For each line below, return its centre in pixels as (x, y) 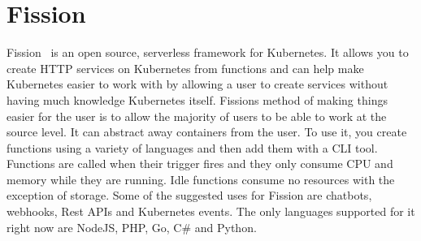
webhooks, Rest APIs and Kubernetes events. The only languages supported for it (211, 211)
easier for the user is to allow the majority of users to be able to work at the (197, 116)
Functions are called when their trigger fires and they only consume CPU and (200, 164)
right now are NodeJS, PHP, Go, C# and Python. (132, 227)
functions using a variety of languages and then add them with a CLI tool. (192, 147)
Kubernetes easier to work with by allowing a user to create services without (197, 84)
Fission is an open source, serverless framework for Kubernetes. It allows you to (208, 52)
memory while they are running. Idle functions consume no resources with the (201, 179)
